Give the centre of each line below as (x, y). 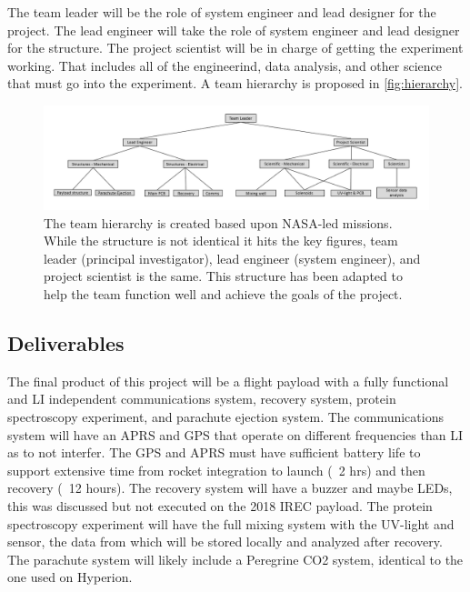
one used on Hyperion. (70, 577)
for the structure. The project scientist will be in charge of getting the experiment (235, 48)
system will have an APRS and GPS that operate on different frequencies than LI (235, 434)
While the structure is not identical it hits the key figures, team (221, 241)
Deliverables (66, 343)
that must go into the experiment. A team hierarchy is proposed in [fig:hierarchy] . (235, 83)
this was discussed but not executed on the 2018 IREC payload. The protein (220, 506)
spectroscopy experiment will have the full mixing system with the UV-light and (231, 523)
